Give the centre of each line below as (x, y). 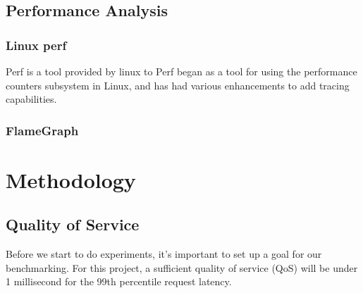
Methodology (71, 179)
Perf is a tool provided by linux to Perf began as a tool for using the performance (181, 71)
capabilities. (31, 99)
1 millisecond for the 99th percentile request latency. (119, 281)
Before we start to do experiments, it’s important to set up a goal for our (164, 254)
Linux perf (36, 45)
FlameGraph (42, 130)
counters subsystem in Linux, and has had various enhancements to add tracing (178, 85)
